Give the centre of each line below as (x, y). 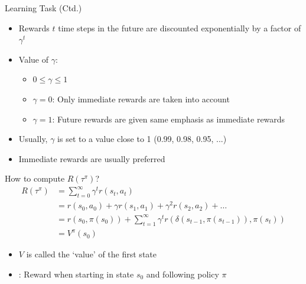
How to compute (35, 178)
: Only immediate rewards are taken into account (141, 99)
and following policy (183, 274)
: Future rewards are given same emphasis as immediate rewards (169, 119)
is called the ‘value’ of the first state (91, 254)
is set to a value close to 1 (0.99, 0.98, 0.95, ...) (142, 139)
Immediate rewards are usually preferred (92, 158)
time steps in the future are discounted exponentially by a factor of (180, 28)
